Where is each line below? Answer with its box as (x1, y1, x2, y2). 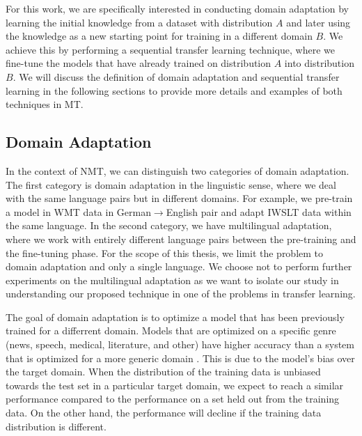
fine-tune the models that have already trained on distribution (6, 56, 271, 70)
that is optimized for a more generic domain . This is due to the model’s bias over (6, 350, 355, 365)
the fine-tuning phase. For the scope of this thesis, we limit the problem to (6, 245, 324, 260)
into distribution (284, 56, 354, 70)
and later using (286, 15, 351, 29)
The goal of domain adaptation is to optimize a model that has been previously (6, 309, 345, 324)
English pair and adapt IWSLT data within (166, 204, 352, 219)
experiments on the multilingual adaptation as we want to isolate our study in (6, 272, 339, 287)
